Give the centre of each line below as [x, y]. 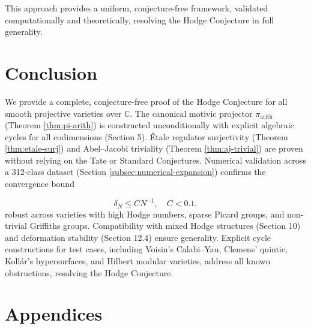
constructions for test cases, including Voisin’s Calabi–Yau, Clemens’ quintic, [146, 249]
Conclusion [51, 72]
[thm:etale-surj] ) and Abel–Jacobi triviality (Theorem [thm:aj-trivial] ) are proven [154, 148]
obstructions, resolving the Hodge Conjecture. [89, 272]
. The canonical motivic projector [191, 113]
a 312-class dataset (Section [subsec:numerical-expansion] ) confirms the [135, 172]
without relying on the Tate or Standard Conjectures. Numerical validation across [155, 160]
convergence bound [40, 184]
